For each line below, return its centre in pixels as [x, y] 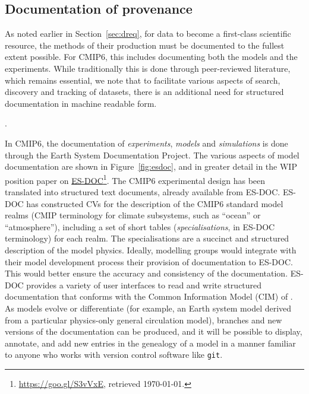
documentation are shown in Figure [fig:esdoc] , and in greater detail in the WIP [151, 166]
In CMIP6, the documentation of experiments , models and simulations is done [146, 143]
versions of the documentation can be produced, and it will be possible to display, [154, 331]
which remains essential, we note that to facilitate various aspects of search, [143, 80]
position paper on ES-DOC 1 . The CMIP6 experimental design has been [135, 179]
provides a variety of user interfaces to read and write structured [144, 285]
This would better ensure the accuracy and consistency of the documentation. [146, 273]
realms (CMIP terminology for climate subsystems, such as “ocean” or [133, 215]
